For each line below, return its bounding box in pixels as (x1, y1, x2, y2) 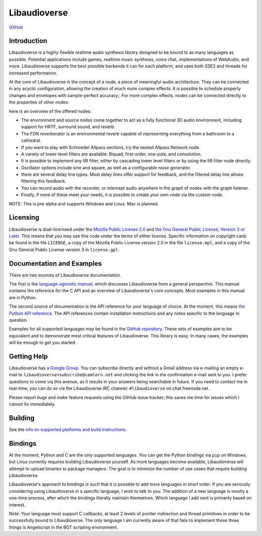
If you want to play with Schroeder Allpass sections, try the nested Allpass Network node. (21, 144, 201, 150)
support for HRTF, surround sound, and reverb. (21, 124, 115, 130)
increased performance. (9, 70, 58, 76)
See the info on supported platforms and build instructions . (9, 426, 127, 432)
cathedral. (21, 137, 42, 143)
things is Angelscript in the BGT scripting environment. (9, 524, 118, 530)
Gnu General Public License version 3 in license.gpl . (9, 247, 120, 252)
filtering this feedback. (21, 178, 66, 184)
